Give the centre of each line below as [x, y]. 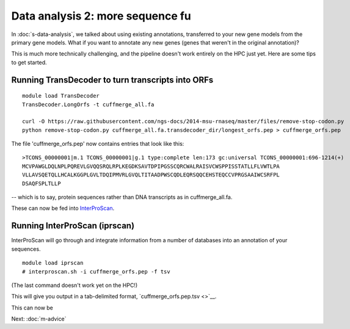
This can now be [32, 308]
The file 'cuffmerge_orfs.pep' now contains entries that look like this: [98, 144]
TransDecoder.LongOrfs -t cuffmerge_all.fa [88, 104]
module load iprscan [53, 263]
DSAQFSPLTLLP [42, 183]
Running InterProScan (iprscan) [73, 226]
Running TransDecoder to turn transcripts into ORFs [112, 80]
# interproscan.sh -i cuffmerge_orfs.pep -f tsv [96, 271]
